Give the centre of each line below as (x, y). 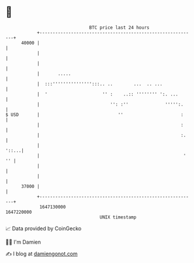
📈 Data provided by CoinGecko (44, 228)
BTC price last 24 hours (119, 28)
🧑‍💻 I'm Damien (23, 242)
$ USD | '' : (94, 115)
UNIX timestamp (118, 217)
